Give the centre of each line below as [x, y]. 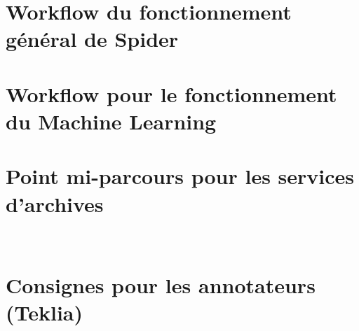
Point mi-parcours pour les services [180, 176]
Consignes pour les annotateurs [161, 285]
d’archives [55, 203]
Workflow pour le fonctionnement [171, 93]
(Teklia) [45, 312]
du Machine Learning [111, 121]
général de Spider [92, 39]
